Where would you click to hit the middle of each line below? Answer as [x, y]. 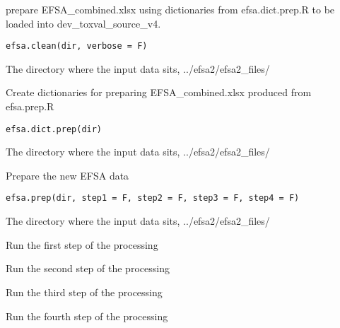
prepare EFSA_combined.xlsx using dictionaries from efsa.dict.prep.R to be [170, 9]
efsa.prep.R [30, 106]
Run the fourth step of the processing [87, 316]
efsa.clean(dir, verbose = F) [77, 46]
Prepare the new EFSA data [68, 175]
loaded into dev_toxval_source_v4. [83, 23]
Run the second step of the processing [88, 268]
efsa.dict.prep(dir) [54, 129]
